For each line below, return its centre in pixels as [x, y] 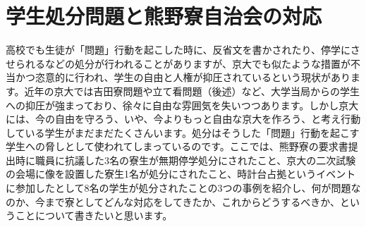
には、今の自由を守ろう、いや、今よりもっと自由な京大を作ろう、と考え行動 [183, 119]
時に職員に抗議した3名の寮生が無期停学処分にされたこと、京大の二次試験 [185, 160]
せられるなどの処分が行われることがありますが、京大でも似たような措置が [178, 63]
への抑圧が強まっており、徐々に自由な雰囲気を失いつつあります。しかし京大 [182, 105]
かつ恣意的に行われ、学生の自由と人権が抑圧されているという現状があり [183, 77]
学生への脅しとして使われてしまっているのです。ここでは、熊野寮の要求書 [177, 146]
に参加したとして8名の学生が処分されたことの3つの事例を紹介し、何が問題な [183, 188]
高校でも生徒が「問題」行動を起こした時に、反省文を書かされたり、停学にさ [183, 50]
